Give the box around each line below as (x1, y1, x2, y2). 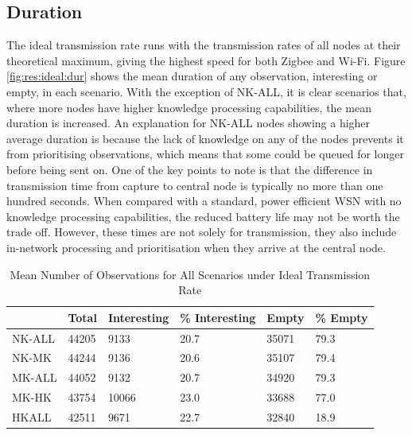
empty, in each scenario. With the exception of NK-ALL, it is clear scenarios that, (6, 83, 406, 99)
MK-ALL (12, 369, 57, 386)
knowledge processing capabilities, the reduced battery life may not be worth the (6, 208, 400, 224)
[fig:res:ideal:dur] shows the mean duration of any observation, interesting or (6, 68, 378, 84)
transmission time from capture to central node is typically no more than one (6, 177, 383, 193)
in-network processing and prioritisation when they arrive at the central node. (6, 239, 386, 255)
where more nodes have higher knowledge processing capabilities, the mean (6, 99, 371, 115)
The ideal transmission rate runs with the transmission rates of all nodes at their (6, 37, 401, 53)
